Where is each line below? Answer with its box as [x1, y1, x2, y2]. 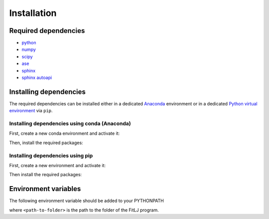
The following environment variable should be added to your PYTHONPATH [9, 198, 164, 204]
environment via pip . [9, 108, 53, 114]
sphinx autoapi [21, 75, 52, 81]
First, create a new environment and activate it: [9, 162, 106, 168]
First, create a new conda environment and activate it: [9, 130, 120, 137]
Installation [9, 7, 57, 18]
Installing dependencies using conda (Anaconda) [9, 120, 132, 127]
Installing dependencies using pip [9, 152, 93, 159]
